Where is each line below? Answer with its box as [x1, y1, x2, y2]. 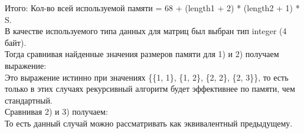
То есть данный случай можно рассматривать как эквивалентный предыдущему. [5, 117, 293, 129]
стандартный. [5, 94, 53, 106]
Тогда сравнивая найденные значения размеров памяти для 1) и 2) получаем [5, 48, 279, 60]
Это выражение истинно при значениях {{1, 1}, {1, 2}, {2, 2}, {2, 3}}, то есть [5, 71, 289, 83]
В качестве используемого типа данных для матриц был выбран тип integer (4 [5, 25, 287, 37]
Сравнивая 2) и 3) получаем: [5, 105, 108, 118]
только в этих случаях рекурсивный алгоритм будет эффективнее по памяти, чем [5, 82, 295, 95]
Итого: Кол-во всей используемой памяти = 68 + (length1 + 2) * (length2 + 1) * [5, 2, 300, 14]
